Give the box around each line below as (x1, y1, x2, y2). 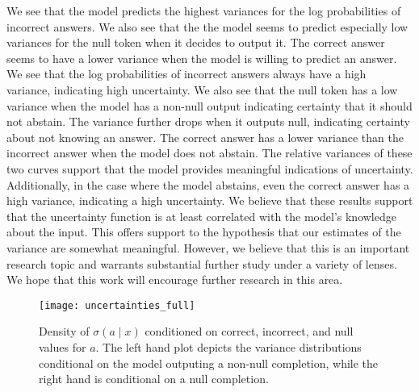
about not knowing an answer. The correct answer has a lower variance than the (6, 128, 404, 145)
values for (39, 338, 86, 355)
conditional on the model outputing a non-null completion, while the (39, 354, 379, 371)
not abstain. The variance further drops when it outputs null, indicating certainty (6, 113, 410, 130)
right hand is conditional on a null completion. (39, 370, 269, 387)
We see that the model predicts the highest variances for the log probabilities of (6, 2, 401, 19)
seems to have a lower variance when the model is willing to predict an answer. (6, 49, 397, 66)
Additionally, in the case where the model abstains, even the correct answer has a (6, 176, 410, 193)
